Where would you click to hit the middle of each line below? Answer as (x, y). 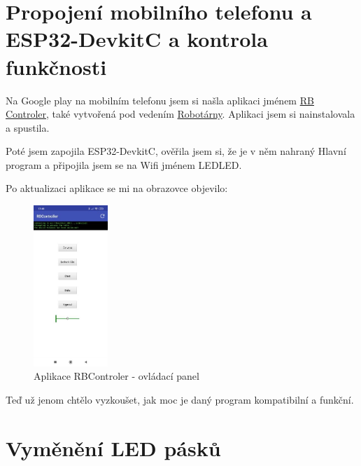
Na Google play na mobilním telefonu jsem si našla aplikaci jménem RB (160, 100)
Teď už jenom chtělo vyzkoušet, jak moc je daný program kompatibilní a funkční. (180, 399)
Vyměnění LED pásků (113, 447)
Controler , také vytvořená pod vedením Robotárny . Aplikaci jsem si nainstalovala (180, 114)
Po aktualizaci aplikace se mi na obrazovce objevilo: (117, 188)
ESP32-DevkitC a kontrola (137, 39)
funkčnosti (56, 66)
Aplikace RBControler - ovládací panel (116, 376)
